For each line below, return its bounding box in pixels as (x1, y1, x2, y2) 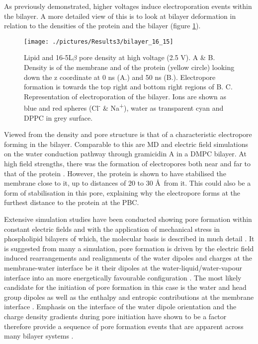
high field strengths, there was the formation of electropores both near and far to (4, 158, 251, 169)
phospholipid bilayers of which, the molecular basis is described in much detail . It (4, 233, 255, 244)
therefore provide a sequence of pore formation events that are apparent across (4, 321, 244, 331)
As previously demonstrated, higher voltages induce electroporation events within (4, 1, 252, 11)
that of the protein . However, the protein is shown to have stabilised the (4, 168, 226, 178)
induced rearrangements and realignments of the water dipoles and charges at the (4, 253, 253, 263)
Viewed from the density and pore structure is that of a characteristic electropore (4, 129, 252, 139)
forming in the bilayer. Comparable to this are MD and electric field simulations (4, 138, 249, 149)
